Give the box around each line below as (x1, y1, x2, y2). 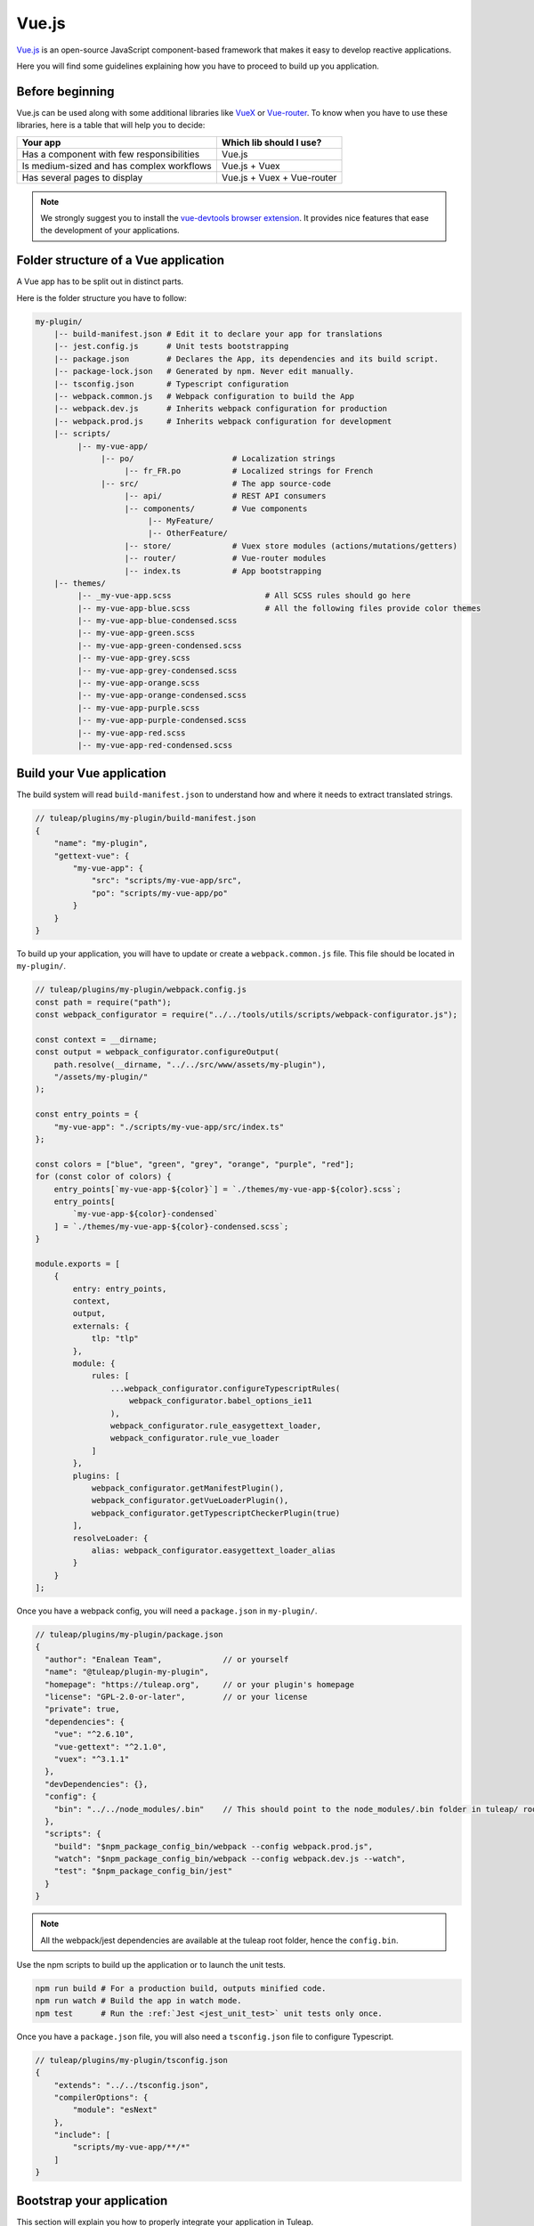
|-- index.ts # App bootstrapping (124, 565, 322, 576)
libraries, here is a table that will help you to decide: (16, 120, 206, 131)
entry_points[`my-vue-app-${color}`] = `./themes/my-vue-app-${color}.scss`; (53, 1184, 402, 1194)
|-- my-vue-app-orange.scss (77, 678, 200, 688)
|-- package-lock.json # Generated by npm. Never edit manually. (53, 366, 355, 377)
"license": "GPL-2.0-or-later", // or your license (44, 1692, 308, 1702)
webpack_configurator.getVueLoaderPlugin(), (91, 1496, 289, 1506)
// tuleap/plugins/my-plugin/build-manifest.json (35, 813, 256, 824)
